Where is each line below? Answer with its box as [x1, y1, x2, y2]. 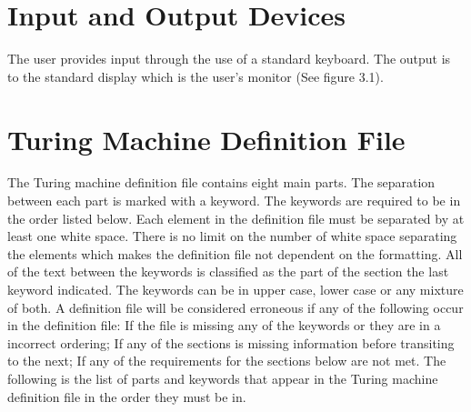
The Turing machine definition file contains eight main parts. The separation [7, 173, 436, 192]
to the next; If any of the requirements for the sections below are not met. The [7, 351, 446, 370]
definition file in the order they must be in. [7, 387, 246, 406]
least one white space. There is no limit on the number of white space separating [7, 226, 457, 246]
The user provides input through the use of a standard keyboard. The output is [7, 49, 451, 68]
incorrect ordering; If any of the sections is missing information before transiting [7, 333, 455, 352]
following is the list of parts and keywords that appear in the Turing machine [7, 368, 438, 387]
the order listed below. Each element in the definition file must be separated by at [7, 208, 465, 227]
